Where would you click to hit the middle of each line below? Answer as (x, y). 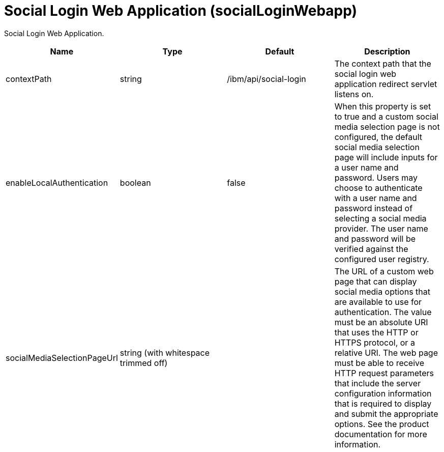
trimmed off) (144, 363)
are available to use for (378, 302)
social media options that (382, 291)
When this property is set (383, 106)
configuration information (383, 393)
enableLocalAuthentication (57, 182)
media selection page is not (387, 126)
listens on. (354, 94)
